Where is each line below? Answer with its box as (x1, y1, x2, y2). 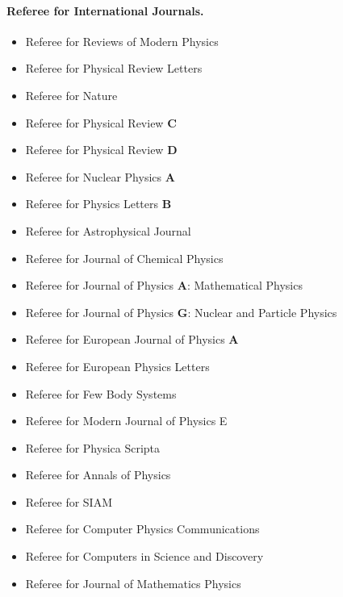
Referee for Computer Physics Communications (25, 520, 260, 537)
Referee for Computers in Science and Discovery (25, 548, 264, 565)
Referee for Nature (25, 86, 118, 103)
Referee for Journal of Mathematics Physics (25, 574, 241, 591)
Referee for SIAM (25, 493, 113, 510)
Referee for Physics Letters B (25, 195, 172, 212)
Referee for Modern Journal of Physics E (25, 412, 228, 429)
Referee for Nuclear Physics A (25, 168, 175, 185)
